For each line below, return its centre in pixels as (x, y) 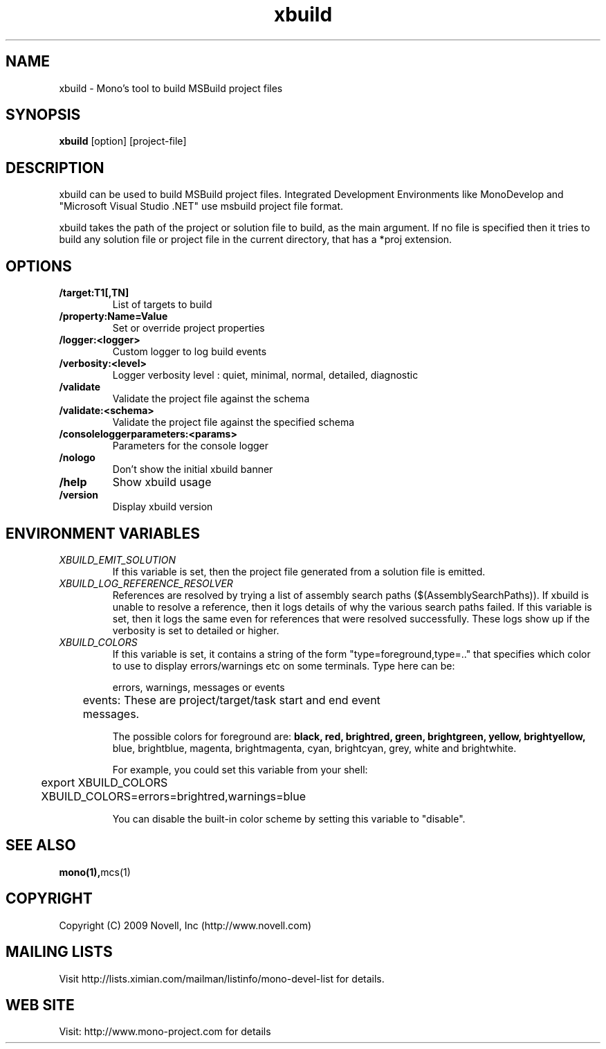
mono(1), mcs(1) (95, 872)
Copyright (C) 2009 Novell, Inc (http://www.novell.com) (185, 925)
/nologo (77, 458)
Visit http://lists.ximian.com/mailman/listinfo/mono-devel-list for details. (222, 978)
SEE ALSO (41, 845)
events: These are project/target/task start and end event (231, 700)
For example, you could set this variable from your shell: (240, 769)
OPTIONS (39, 266)
